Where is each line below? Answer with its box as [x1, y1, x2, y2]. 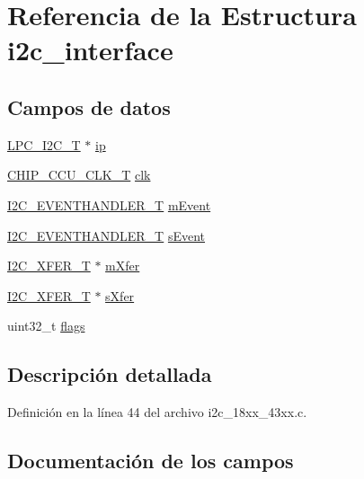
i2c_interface [7, 31, 173, 68]
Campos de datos [7, 93, 171, 120]
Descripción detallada [7, 360, 212, 388]
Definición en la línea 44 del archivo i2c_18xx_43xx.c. [7, 403, 307, 421]
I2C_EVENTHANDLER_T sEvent [7, 226, 206, 244]
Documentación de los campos [7, 447, 294, 475]
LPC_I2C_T [7, 135, 81, 154]
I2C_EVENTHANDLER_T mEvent [7, 195, 211, 214]
